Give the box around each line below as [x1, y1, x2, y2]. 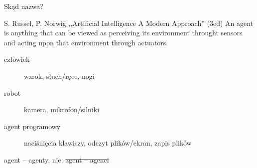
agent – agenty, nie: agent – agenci [4, 154, 109, 165]
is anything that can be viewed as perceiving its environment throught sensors [4, 27, 243, 38]
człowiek [4, 54, 30, 64]
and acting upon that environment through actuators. [4, 37, 168, 47]
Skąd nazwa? [4, 1, 43, 11]
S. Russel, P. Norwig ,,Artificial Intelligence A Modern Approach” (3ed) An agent [4, 17, 254, 28]
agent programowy [4, 121, 61, 131]
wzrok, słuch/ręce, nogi [24, 70, 95, 81]
